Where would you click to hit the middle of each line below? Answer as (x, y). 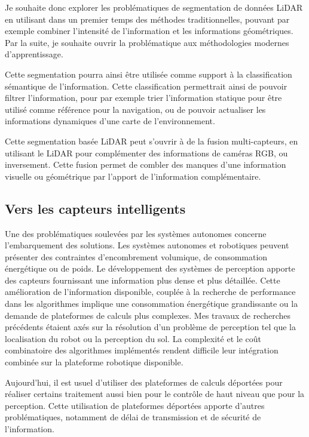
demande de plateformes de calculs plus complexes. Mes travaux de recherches (148, 315)
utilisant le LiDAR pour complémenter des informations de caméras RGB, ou (146, 153)
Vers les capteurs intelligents (95, 208)
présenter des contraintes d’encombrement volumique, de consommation (136, 256)
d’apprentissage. (34, 54)
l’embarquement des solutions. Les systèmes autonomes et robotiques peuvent (147, 245)
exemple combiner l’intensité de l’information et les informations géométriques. (149, 31)
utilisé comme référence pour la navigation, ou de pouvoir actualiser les (135, 109)
